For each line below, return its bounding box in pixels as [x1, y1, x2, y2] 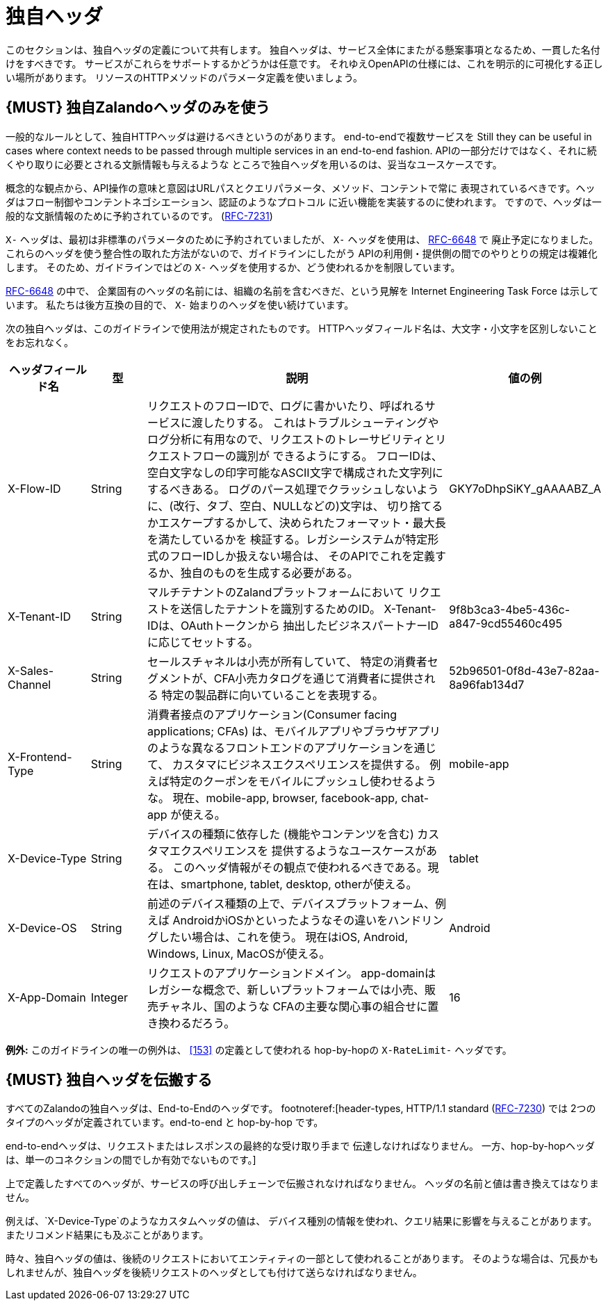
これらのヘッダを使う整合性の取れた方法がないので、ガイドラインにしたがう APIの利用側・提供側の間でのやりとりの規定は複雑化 [6, 247, 598, 259]
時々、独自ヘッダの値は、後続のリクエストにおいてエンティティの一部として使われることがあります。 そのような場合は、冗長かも [6, 1252, 599, 1265]
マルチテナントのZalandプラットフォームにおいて [147, 585, 405, 599]
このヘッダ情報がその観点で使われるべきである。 [172, 860, 428, 874]
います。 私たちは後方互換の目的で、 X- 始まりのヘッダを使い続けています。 [6, 298, 354, 311]
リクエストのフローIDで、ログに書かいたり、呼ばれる [147, 398, 425, 413]
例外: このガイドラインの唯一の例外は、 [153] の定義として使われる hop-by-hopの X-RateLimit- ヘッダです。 [6, 1043, 512, 1056]
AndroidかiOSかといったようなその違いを [172, 913, 388, 927]
